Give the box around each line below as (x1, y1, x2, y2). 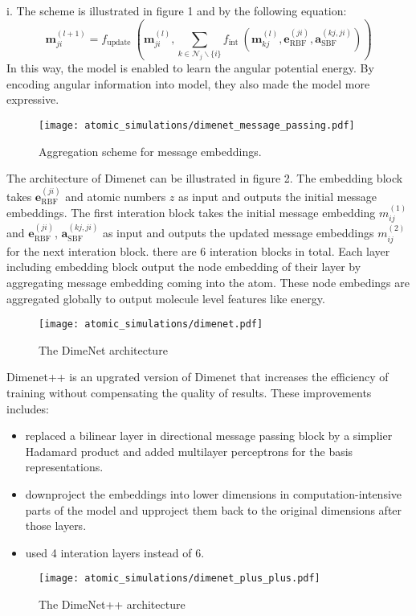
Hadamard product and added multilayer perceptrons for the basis (25, 442, 353, 459)
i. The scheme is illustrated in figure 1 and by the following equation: (6, 2, 347, 18)
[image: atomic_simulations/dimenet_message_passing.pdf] (39, 120, 355, 131)
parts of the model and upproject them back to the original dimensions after (25, 501, 402, 518)
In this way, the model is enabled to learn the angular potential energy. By (6, 60, 374, 76)
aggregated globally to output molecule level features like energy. (6, 290, 325, 306)
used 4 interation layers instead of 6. (25, 544, 205, 561)
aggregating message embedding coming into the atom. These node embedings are (6, 273, 410, 290)
